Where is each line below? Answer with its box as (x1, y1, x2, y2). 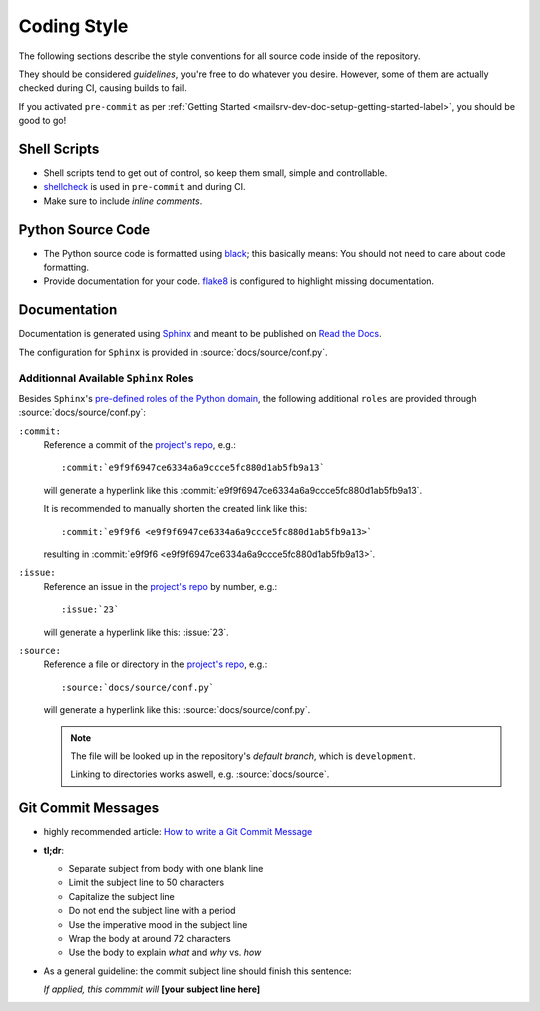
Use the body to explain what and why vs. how (68, 946, 262, 959)
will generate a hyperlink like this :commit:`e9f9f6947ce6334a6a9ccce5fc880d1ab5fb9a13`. (43, 484, 423, 496)
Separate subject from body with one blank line (68, 863, 264, 875)
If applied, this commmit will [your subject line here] (43, 983, 261, 995)
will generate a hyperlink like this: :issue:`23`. (43, 626, 229, 638)
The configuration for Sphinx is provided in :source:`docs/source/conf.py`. (18, 346, 329, 358)
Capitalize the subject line (68, 890, 175, 902)
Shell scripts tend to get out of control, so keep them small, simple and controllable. (43, 167, 388, 179)
